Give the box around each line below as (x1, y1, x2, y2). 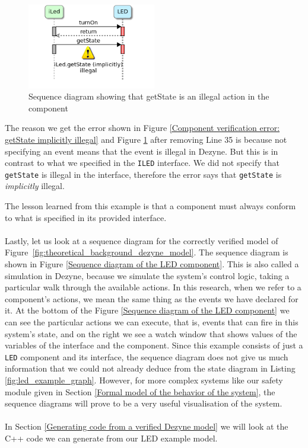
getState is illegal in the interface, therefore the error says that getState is (5, 168, 282, 180)
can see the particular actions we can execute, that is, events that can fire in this (5, 316, 299, 328)
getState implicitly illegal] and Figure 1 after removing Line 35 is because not (5, 133, 287, 145)
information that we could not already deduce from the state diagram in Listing (5, 362, 296, 375)
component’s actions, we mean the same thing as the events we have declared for (5, 292, 299, 305)
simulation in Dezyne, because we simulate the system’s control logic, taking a (5, 269, 290, 281)
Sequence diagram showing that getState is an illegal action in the (28, 90, 269, 103)
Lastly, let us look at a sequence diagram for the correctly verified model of (5, 234, 278, 247)
